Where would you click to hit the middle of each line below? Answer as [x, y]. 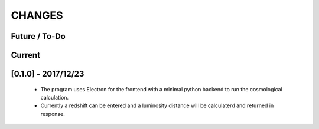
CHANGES [37, 15]
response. [53, 114]
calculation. [55, 97]
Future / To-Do [38, 36]
